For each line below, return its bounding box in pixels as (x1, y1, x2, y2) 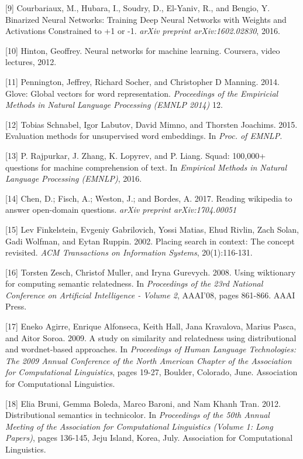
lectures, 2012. (5, 56, 57, 68)
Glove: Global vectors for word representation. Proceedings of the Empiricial (5, 87, 278, 99)
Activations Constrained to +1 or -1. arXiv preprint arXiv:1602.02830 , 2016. (5, 25, 280, 37)
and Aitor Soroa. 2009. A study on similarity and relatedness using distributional (5, 331, 297, 344)
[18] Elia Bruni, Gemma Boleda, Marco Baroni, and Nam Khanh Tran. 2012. (5, 397, 281, 409)
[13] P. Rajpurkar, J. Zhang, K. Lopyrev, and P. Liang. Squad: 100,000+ (5, 149, 266, 161)
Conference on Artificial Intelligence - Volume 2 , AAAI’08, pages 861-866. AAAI (5, 288, 295, 301)
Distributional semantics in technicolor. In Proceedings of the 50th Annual (5, 409, 270, 421)
